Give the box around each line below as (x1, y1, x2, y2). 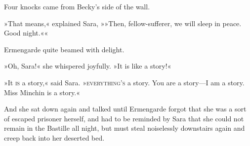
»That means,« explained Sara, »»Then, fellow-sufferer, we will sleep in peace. (4, 18, 242, 28)
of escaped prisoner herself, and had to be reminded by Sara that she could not (4, 113, 244, 123)
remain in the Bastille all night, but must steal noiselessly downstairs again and (4, 123, 245, 133)
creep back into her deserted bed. (4, 132, 105, 143)
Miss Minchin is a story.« (4, 87, 80, 97)
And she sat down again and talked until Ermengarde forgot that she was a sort (4, 104, 247, 114)
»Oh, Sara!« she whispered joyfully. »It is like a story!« (4, 61, 171, 71)
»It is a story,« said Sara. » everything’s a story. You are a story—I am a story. (4, 77, 245, 87)
